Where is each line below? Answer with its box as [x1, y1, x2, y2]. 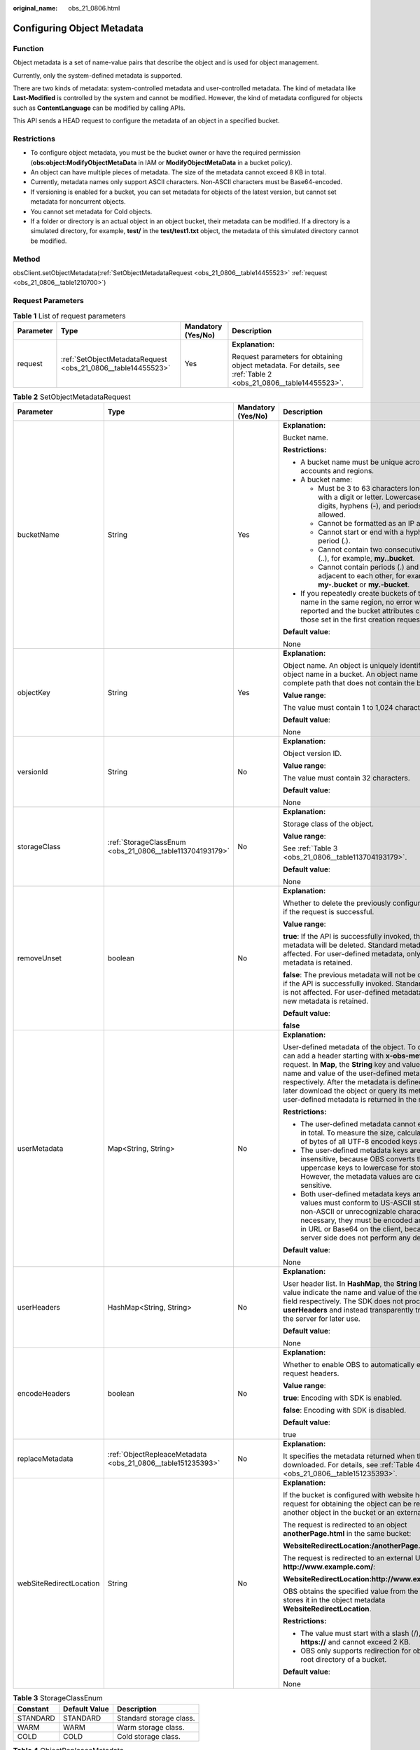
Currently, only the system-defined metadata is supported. [13, 71, 183, 80]
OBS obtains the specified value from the [283, 1586, 419, 1596]
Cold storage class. [116, 1731, 181, 1741]
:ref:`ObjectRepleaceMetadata [107, 1450, 207, 1459]
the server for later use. [283, 1314, 360, 1324]
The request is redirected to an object [283, 1520, 407, 1529]
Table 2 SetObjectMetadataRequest [13, 392, 131, 402]
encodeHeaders [17, 1389, 71, 1399]
